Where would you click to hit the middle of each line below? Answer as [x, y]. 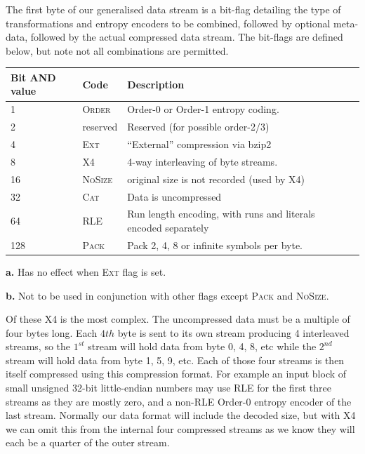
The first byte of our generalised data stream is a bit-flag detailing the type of [173, 9]
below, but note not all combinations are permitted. [117, 50]
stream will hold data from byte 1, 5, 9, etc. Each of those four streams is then [175, 360]
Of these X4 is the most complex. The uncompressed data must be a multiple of [178, 319]
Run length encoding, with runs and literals [221, 214]
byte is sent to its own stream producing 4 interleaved [233, 332]
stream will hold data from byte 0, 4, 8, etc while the [202, 346]
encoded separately [168, 227]
